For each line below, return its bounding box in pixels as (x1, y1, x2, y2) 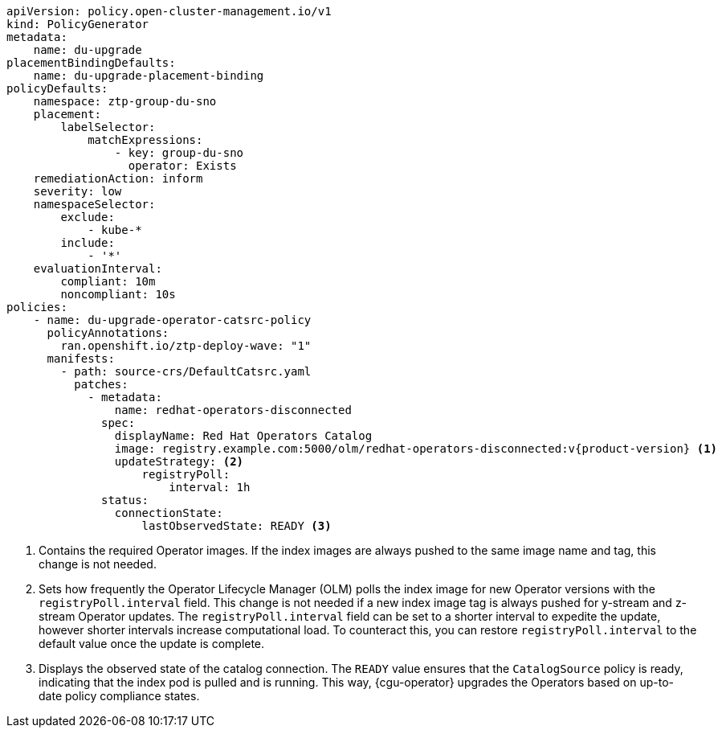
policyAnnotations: (47, 326, 169, 339)
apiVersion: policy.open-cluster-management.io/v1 (6, 5, 332, 18)
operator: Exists (128, 159, 237, 172)
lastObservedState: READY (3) (141, 519, 332, 532)
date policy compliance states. (39, 689, 200, 703)
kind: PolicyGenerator (6, 18, 149, 31)
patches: (74, 378, 128, 391)
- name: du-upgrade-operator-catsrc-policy (33, 314, 312, 326)
